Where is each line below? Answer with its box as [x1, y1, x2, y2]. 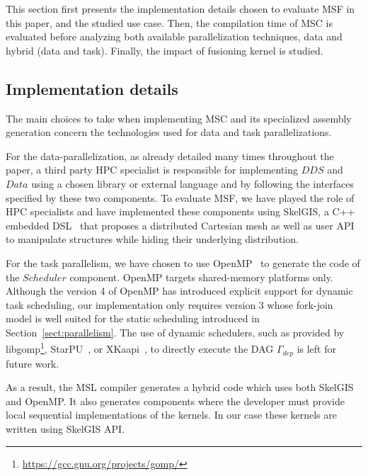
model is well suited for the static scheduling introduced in [6, 311, 260, 326]
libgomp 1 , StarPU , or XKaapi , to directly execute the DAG [6, 339, 274, 356]
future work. [6, 356, 59, 370]
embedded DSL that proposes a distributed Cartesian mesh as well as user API [6, 217, 355, 232]
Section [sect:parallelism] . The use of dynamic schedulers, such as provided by [6, 324, 345, 339]
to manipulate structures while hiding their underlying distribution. [6, 232, 299, 246]
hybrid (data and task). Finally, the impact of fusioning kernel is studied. [6, 42, 323, 57]
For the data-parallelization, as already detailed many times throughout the [6, 148, 334, 163]
